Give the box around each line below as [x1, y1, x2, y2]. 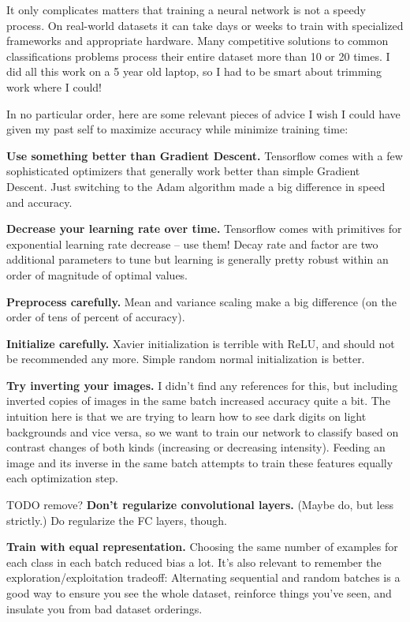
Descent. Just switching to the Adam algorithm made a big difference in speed [6, 178, 386, 194]
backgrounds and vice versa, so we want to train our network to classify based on [6, 423, 399, 440]
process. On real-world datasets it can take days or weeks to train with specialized [6, 17, 404, 33]
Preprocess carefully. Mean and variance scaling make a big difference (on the [6, 293, 397, 309]
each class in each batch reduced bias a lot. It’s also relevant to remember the [6, 553, 382, 570]
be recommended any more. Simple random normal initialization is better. [6, 350, 365, 367]
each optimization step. [6, 470, 119, 486]
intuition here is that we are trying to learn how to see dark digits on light [6, 408, 367, 425]
